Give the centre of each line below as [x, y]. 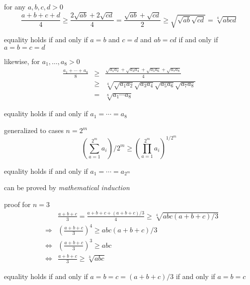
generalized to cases [34, 130]
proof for [17, 204]
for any [15, 6]
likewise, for [22, 61]
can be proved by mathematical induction [67, 187]
